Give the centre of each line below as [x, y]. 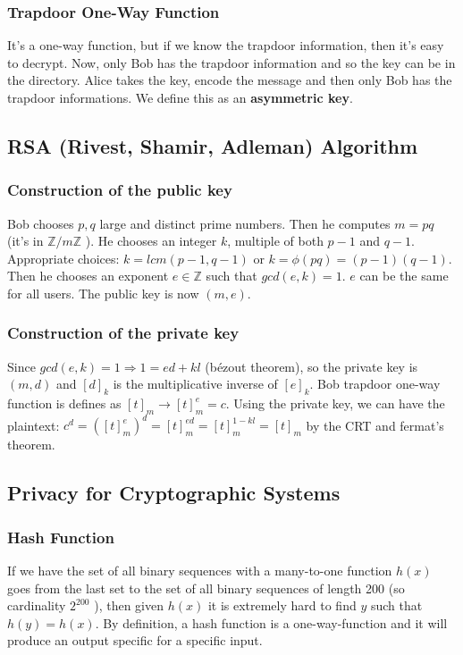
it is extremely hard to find [282, 605]
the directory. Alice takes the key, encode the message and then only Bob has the [230, 80]
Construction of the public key [120, 190]
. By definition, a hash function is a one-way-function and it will [271, 622]
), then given [129, 605]
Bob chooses [41, 223]
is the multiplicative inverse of [195, 384]
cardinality [37, 605]
